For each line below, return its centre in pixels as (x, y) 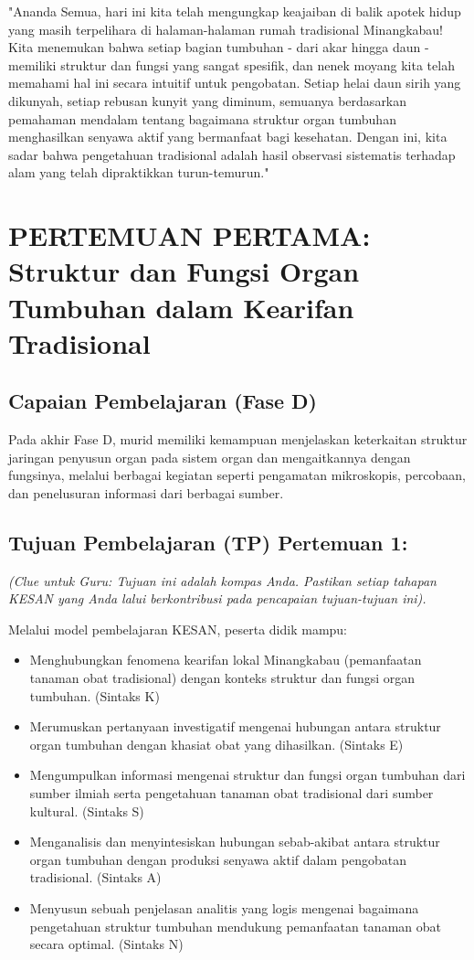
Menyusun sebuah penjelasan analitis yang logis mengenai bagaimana (224, 907)
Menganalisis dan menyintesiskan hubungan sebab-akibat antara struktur (235, 842)
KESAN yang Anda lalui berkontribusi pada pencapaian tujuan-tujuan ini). (217, 598)
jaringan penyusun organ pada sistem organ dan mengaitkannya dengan (210, 457)
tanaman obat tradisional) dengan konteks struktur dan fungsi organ (222, 678)
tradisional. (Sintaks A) (95, 877)
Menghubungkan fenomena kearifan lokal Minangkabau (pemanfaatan (226, 660)
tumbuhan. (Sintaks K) (95, 695)
